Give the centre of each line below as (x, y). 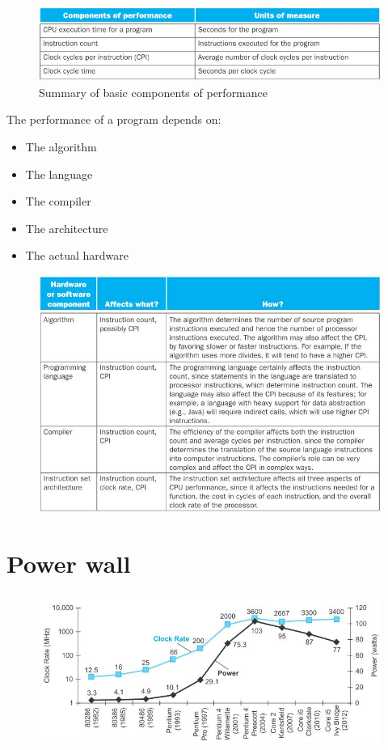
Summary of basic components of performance (153, 92)
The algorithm (61, 146)
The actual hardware (77, 255)
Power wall (69, 564)
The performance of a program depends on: (114, 119)
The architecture (67, 228)
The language (59, 174)
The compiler (58, 201)
